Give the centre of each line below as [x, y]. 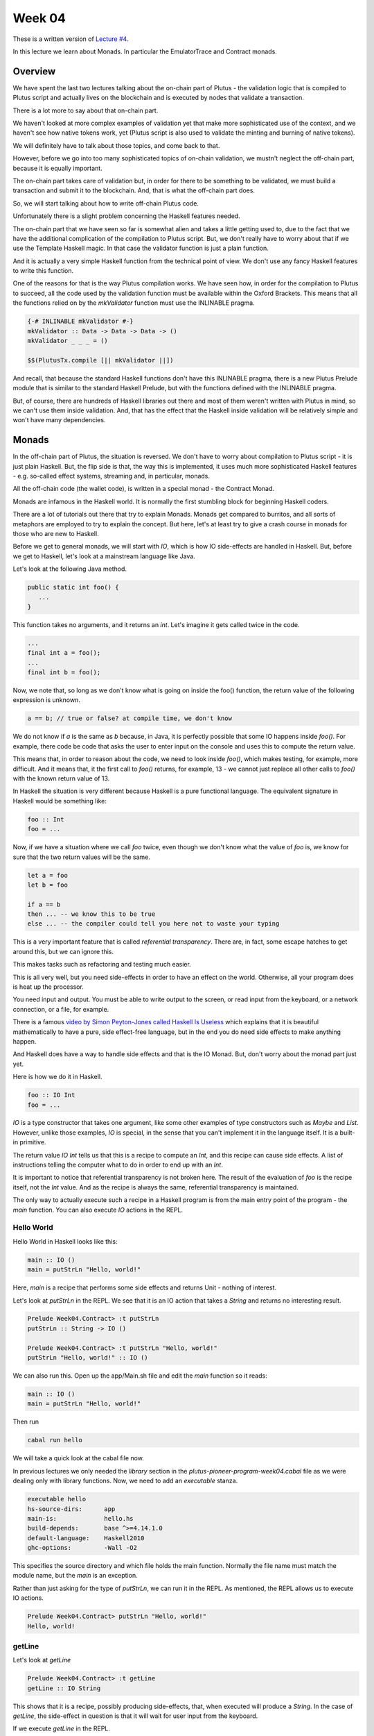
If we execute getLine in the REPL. [62, 1728]
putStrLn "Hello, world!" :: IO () [88, 1358]
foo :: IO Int [51, 1095]
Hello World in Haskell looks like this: [65, 1241]
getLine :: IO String [64, 1688]
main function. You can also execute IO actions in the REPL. [98, 1210]
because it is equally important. [58, 168]
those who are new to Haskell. [56, 534]
